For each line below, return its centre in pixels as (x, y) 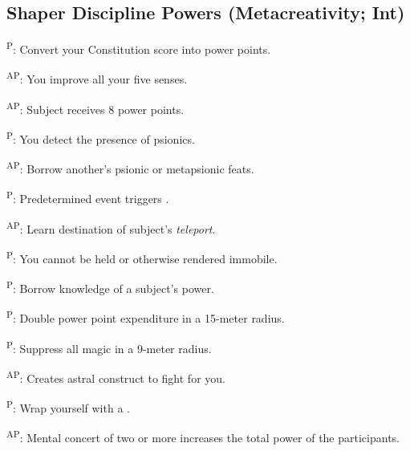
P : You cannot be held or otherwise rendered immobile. (142, 257)
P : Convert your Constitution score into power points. (139, 48)
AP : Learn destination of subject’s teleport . (111, 227)
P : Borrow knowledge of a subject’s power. (110, 287)
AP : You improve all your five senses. (97, 78)
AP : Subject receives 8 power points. (95, 108)
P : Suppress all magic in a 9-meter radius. (109, 347)
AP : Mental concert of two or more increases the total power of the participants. (203, 437)
